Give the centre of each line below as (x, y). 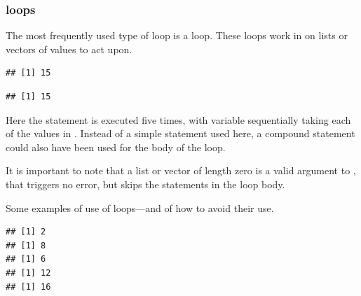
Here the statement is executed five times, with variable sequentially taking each (178, 119)
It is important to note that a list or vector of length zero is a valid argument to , (181, 170)
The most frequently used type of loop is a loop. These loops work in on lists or (177, 35)
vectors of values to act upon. (69, 49)
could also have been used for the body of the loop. (116, 147)
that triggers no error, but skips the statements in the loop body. (145, 184)
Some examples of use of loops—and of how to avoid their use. (140, 207)
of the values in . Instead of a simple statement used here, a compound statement (180, 133)
